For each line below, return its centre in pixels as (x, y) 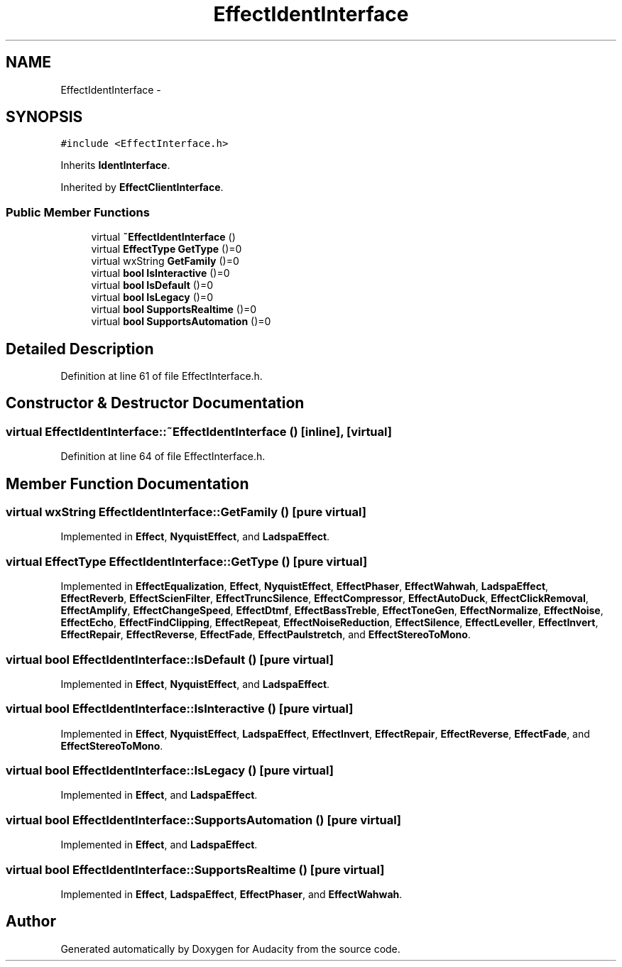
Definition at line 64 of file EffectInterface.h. (163, 457)
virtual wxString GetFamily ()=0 (165, 261)
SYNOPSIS (44, 117)
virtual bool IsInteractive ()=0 (160, 273)
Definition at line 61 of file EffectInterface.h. (162, 376)
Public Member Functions (78, 212)
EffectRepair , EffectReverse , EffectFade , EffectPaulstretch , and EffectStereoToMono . (266, 635)
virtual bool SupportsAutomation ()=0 (181, 322)
